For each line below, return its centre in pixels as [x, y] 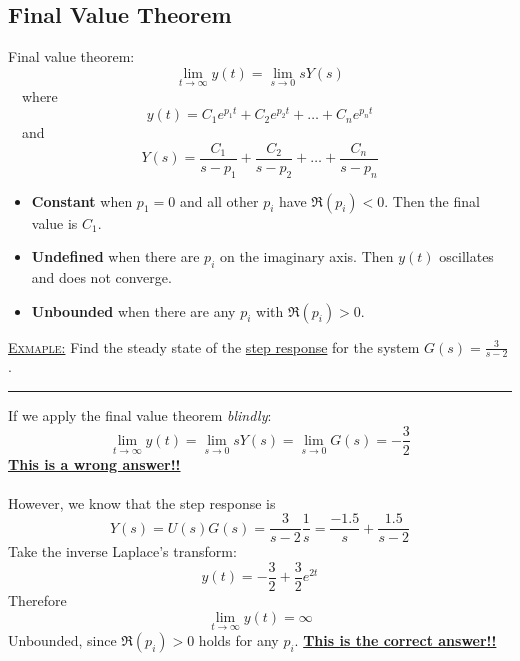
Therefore [37, 600]
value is [54, 222]
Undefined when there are [115, 256]
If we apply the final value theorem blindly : [140, 414]
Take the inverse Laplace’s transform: [122, 551]
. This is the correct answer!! [395, 639]
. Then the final [432, 200]
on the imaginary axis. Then [306, 256]
